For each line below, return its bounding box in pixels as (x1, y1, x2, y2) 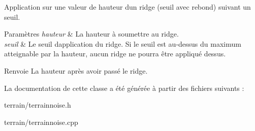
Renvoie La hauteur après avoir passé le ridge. (4, 65, 148, 76)
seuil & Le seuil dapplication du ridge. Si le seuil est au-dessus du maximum (4, 38, 241, 49)
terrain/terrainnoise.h (4, 100, 71, 110)
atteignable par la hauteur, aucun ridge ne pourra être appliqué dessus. (4, 48, 226, 59)
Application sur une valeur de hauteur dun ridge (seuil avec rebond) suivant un (4, 2, 251, 12)
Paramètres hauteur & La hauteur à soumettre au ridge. (4, 28, 179, 39)
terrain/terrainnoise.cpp (4, 116, 78, 127)
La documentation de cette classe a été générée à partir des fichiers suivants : (4, 82, 244, 93)
